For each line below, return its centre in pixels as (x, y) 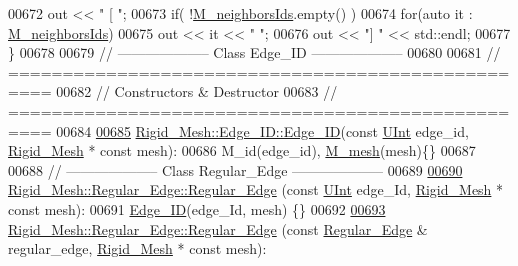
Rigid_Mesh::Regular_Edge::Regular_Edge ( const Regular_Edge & (218, 228)
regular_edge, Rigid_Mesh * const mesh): (137, 248)
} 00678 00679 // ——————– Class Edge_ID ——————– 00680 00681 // (254, 52)
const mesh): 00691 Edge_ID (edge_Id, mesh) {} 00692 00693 (197, 208)
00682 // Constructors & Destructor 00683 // (197, 91)
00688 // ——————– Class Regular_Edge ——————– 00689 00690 (235, 169)
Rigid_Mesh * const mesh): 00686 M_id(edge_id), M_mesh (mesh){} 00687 (242, 150)
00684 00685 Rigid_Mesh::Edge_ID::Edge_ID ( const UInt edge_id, (262, 130)
